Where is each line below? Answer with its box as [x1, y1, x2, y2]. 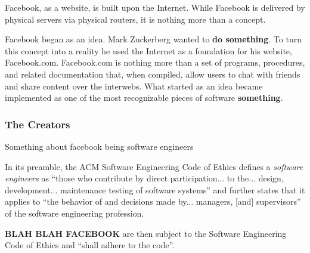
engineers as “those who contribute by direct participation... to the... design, [5, 172, 284, 184]
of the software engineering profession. [5, 206, 144, 219]
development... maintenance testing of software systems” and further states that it [5, 183, 305, 196]
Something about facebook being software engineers [5, 140, 194, 152]
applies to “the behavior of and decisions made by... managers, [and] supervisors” [5, 195, 301, 208]
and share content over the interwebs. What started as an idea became [5, 79, 263, 92]
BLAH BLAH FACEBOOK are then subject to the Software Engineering [5, 227, 287, 239]
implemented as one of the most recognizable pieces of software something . [5, 91, 283, 104]
